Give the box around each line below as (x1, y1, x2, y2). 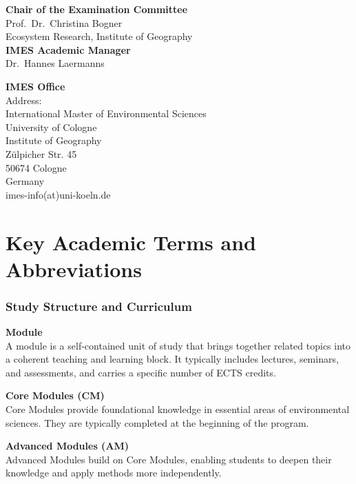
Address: (6, 92, 42, 107)
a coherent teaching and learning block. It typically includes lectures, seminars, (6, 352, 339, 366)
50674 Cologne (6, 160, 67, 174)
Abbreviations (6, 254, 142, 283)
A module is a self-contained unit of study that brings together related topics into (6, 338, 351, 352)
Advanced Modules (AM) (6, 438, 129, 453)
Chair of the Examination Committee (6, 2, 188, 16)
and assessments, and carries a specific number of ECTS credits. (6, 365, 276, 379)
